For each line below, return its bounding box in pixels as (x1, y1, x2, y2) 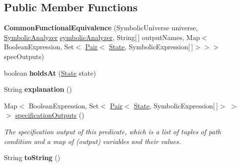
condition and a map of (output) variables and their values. (4, 136, 181, 146)
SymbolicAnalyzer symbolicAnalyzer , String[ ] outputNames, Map (4, 32, 200, 42)
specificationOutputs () (15, 110, 84, 120)
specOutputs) (4, 51, 44, 61)
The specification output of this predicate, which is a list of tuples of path (4, 126, 221, 136)
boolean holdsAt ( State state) (4, 67, 96, 78)
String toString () (4, 152, 60, 163)
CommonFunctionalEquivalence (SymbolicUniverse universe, (4, 22, 198, 33)
